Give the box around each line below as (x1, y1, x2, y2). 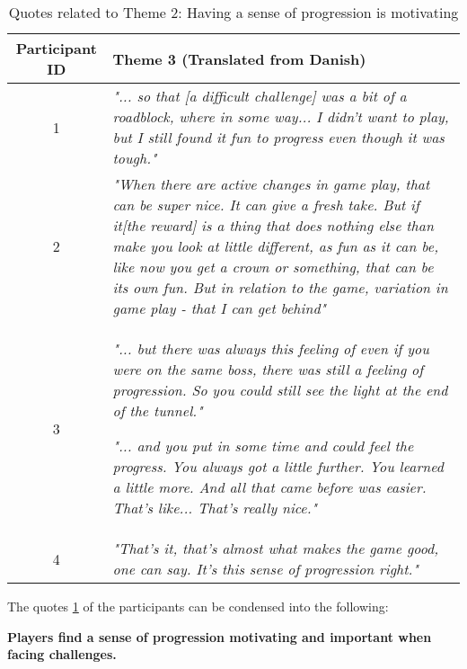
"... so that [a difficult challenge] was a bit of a (112, 85, 407, 106)
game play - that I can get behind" (112, 298, 327, 318)
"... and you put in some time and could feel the (112, 435, 414, 456)
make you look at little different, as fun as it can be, (112, 236, 439, 256)
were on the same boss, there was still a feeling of (112, 359, 424, 379)
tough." (112, 147, 157, 168)
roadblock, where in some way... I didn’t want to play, (112, 106, 449, 127)
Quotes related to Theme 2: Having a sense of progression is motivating (8, 2, 459, 22)
